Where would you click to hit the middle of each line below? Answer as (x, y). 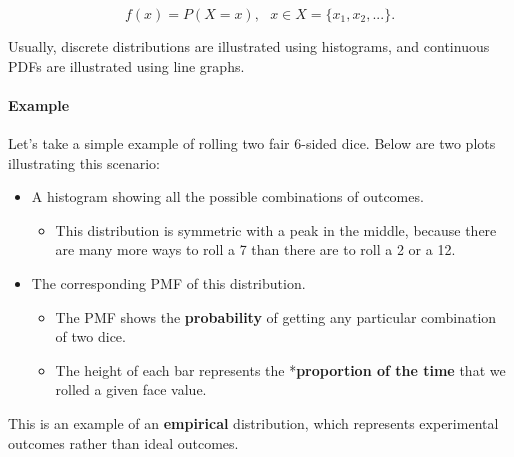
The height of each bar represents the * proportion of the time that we (280, 369)
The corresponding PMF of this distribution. (168, 282)
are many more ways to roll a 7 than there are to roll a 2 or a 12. (255, 249)
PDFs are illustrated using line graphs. (126, 65)
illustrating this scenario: (84, 162)
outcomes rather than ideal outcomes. (123, 442)
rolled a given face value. (131, 389)
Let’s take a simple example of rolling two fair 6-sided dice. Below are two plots (252, 142)
